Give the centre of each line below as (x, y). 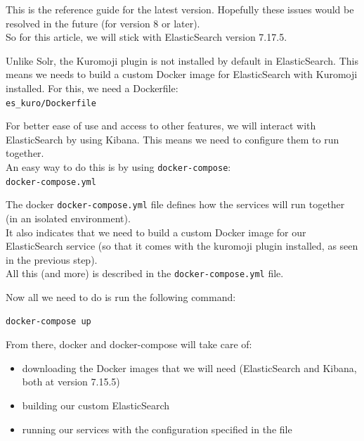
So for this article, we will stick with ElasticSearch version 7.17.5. (147, 37)
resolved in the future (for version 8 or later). (103, 23)
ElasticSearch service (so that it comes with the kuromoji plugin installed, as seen (182, 246)
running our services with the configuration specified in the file (157, 429)
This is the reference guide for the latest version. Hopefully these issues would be (180, 9)
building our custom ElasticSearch (96, 405)
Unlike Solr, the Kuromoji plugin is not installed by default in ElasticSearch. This (182, 60)
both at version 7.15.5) (71, 382)
